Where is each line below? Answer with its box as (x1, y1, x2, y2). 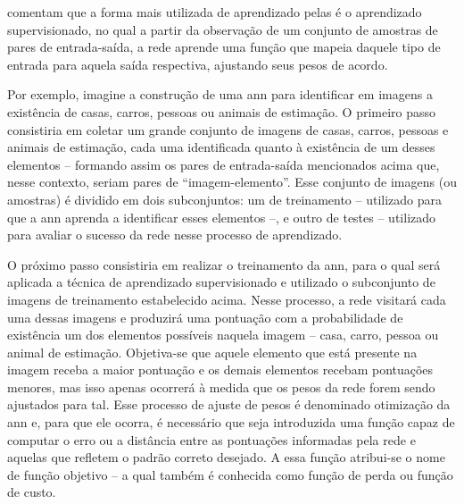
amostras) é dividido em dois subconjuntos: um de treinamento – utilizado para (7, 189, 443, 208)
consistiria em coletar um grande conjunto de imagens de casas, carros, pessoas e (7, 120, 449, 139)
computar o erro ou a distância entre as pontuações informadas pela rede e (7, 430, 416, 449)
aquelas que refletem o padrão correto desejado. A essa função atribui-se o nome (7, 448, 445, 466)
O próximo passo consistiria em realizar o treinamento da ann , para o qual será (7, 255, 441, 273)
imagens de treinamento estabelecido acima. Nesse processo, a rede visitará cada (7, 290, 446, 308)
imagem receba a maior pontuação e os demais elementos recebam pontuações (7, 360, 434, 379)
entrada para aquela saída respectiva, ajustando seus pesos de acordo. (7, 55, 388, 73)
